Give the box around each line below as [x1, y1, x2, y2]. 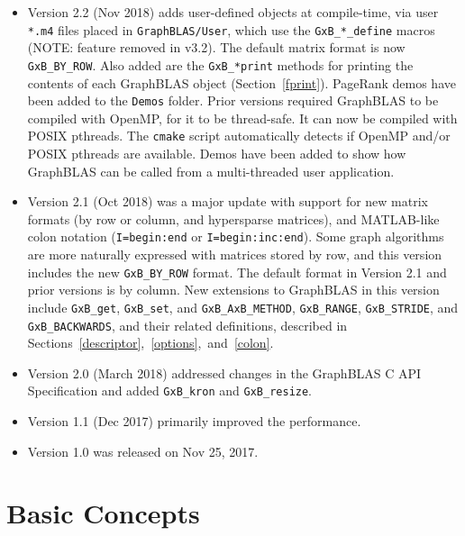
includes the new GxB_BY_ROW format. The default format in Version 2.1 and [27, 262, 447, 281]
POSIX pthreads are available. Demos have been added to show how [27, 144, 406, 162]
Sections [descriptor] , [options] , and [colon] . [27, 333, 274, 352]
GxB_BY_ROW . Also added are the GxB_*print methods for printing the [27, 55, 414, 74]
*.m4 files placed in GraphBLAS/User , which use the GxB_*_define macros [27, 20, 435, 39]
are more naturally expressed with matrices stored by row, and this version [27, 245, 442, 264]
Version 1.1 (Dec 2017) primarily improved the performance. [27, 412, 361, 431]
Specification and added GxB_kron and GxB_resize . [27, 381, 313, 400]
